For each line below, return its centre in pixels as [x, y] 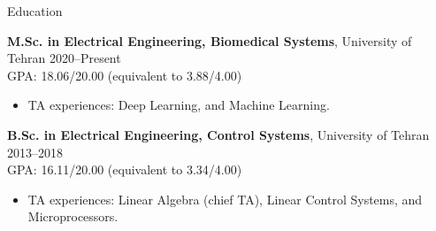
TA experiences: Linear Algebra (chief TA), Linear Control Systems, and [225, 199]
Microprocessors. [73, 216]
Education [35, 11]
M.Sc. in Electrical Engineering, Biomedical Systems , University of [210, 40]
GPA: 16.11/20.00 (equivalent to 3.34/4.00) [125, 169]
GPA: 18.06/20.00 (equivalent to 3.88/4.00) [125, 75]
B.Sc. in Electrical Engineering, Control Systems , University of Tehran [218, 134]
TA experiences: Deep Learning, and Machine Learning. [179, 105]
